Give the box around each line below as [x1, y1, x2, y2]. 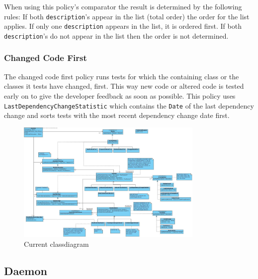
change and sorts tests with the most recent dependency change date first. [4, 110, 230, 120]
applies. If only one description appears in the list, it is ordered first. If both [4, 21, 242, 31]
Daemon [4, 263, 47, 278]
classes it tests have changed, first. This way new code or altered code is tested [4, 81, 244, 91]
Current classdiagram [24, 238, 89, 249]
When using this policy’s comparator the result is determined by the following [4, 1, 242, 11]
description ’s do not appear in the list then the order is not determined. [4, 30, 229, 41]
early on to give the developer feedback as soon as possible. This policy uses [4, 90, 236, 101]
